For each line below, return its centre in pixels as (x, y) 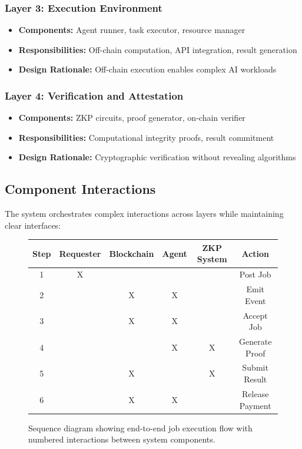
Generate (255, 341)
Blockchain (132, 253)
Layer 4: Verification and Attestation (94, 95)
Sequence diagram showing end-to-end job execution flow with (140, 427)
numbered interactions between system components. (122, 439)
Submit (255, 367)
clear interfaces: (33, 225)
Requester (80, 253)
